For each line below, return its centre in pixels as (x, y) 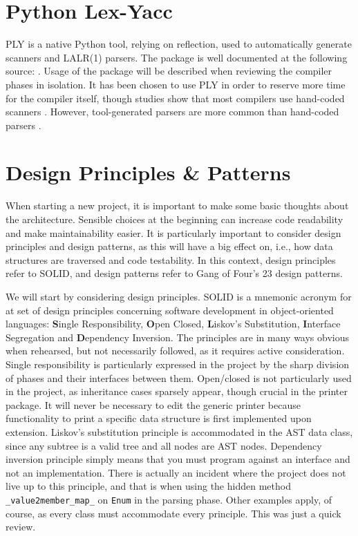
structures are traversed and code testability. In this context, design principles (171, 259)
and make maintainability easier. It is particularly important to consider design (173, 232)
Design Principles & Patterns (148, 172)
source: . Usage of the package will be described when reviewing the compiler (169, 71)
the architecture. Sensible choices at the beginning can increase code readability (175, 219)
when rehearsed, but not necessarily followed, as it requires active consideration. (175, 351)
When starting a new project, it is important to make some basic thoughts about (177, 205)
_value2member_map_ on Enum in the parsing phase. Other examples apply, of (169, 499)
